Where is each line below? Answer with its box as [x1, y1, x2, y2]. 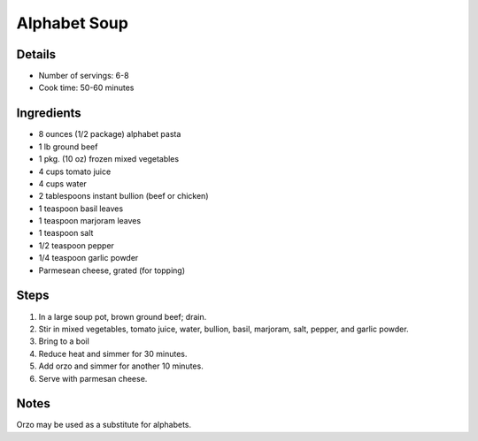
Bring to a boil [38, 336, 90, 346]
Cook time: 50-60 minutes [38, 82, 135, 93]
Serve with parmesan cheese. [38, 373, 148, 384]
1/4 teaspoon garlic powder [38, 253, 139, 263]
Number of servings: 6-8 [38, 71, 129, 81]
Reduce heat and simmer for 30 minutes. [38, 348, 188, 359]
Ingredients [16, 106, 81, 121]
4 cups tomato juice [38, 166, 112, 177]
